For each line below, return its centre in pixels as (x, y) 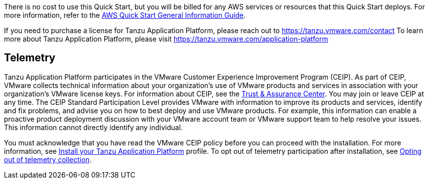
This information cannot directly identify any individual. (93, 127)
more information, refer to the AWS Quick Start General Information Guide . (125, 15)
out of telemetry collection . (48, 159)
